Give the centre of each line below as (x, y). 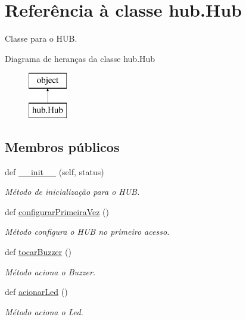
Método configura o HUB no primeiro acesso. (87, 232)
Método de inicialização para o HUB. (72, 192)
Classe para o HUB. (41, 38)
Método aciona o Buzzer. (50, 271)
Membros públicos (62, 146)
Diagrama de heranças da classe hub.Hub (80, 58)
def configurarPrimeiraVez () (57, 211)
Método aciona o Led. (44, 311)
